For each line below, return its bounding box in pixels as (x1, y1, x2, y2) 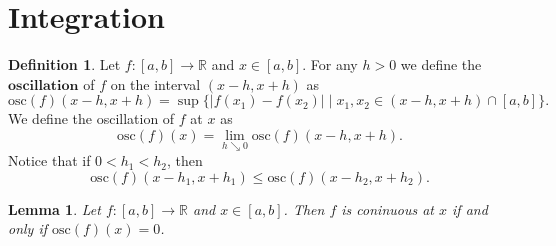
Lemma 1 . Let (8, 198, 101, 219)
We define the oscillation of (8, 108, 175, 129)
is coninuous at (341, 198, 434, 219)
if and (452, 198, 488, 219)
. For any (302, 54, 358, 75)
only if (8, 218, 48, 239)
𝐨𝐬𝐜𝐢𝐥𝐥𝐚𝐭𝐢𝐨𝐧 (8, 78, 79, 93)
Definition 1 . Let (8, 54, 121, 75)
